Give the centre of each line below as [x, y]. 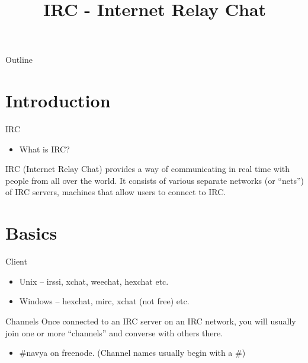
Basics [31, 233]
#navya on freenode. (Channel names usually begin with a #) [132, 353]
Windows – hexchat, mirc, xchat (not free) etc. [104, 301]
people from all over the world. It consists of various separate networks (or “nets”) [155, 180]
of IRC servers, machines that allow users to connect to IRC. [116, 192]
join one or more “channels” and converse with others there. [114, 332]
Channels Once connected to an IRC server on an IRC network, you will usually [151, 321]
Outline [19, 60]
